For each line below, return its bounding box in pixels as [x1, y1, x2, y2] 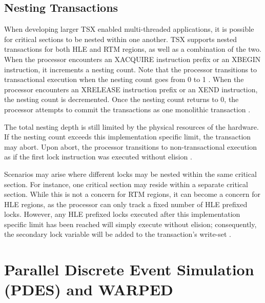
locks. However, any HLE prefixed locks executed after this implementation [4, 209, 240, 219]
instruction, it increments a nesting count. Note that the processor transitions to [4, 64, 257, 74]
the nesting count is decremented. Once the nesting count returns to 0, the [4, 94, 239, 105]
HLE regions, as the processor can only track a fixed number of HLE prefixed [4, 198, 248, 209]
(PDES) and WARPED [4, 279, 173, 300]
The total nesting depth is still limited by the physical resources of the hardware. [4, 121, 259, 132]
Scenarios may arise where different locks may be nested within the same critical [4, 168, 257, 179]
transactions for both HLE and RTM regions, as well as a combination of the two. [4, 44, 261, 54]
